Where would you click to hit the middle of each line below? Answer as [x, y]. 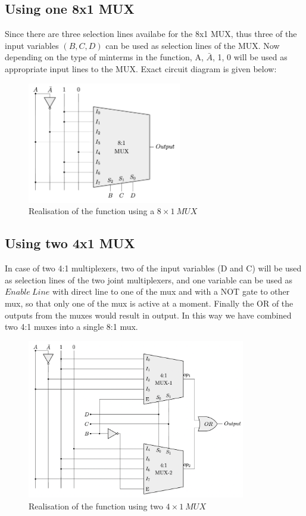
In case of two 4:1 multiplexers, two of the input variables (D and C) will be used [153, 268]
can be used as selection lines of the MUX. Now [193, 45]
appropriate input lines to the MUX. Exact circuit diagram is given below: [141, 68]
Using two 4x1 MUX [70, 243]
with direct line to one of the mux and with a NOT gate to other [171, 291]
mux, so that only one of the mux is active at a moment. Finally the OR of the [149, 303]
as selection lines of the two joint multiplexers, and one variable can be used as [149, 279]
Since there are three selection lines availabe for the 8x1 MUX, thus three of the [151, 34]
